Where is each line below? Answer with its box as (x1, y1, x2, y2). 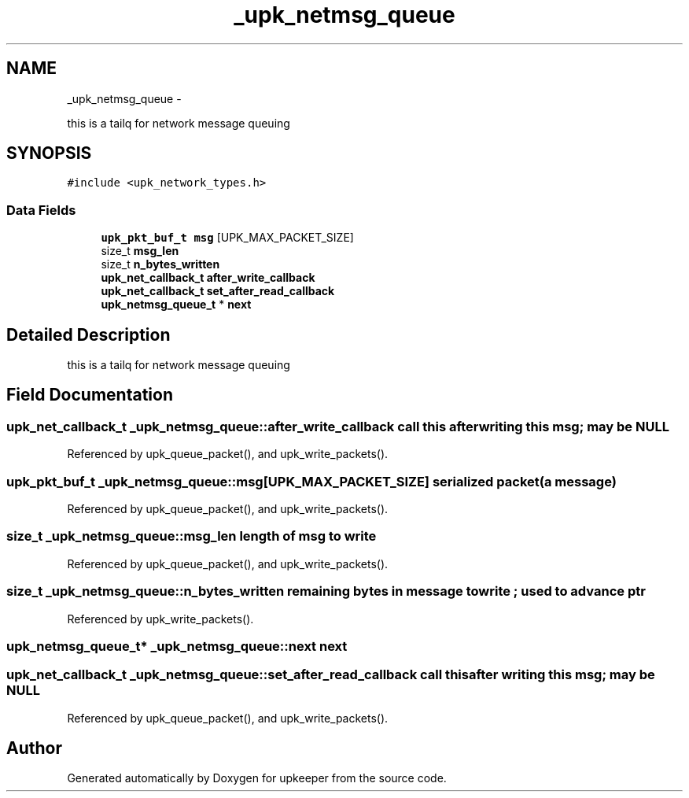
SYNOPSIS (6, 143, 92, 164)
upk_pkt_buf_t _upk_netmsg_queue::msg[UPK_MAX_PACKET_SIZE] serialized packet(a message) (6, 473, 617, 490)
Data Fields (6, 201, 76, 218)
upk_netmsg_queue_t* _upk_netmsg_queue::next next (6, 637, 348, 654)
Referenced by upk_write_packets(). (67, 611, 254, 626)
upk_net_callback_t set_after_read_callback (101, 284, 335, 298)
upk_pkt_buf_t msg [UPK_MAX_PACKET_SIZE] (101, 231, 354, 245)
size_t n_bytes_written (101, 257, 220, 272)
